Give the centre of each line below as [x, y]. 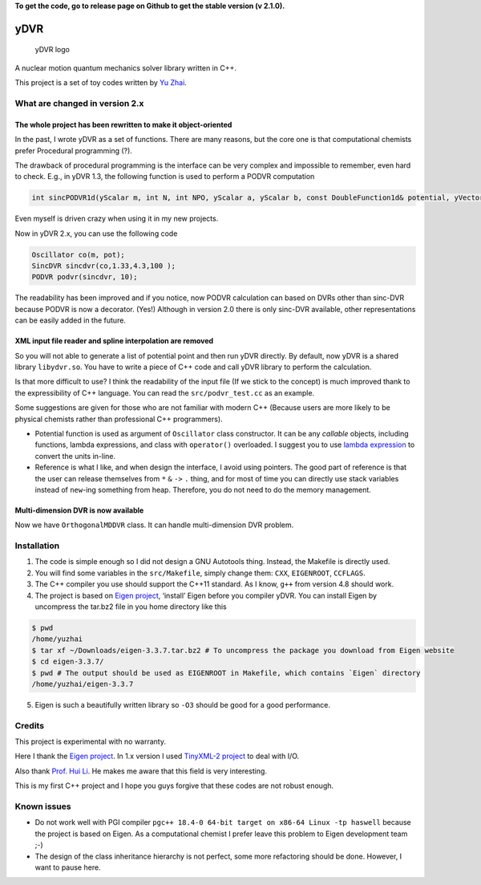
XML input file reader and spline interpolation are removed [114, 341]
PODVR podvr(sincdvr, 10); [85, 277]
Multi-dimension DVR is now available [79, 510]
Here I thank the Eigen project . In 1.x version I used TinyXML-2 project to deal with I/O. [157, 756]
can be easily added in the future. [70, 320]
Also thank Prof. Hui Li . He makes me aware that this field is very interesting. [141, 771]
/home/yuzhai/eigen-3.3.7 [83, 684]
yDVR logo [52, 50]
